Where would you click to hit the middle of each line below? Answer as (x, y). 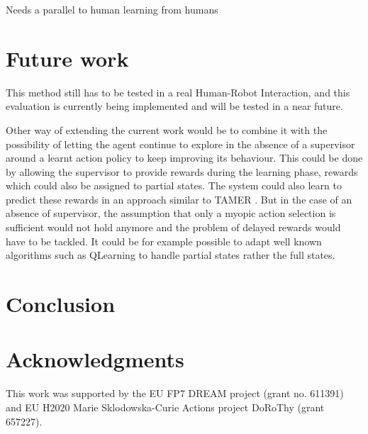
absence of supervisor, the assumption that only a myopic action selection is (171, 213)
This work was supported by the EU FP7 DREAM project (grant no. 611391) (175, 393)
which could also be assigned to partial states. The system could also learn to (174, 185)
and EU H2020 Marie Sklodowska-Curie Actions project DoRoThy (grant (165, 407)
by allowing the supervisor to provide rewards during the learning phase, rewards (182, 171)
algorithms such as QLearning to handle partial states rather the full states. (171, 255)
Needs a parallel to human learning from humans (112, 9)
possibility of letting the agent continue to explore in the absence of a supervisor (180, 144)
